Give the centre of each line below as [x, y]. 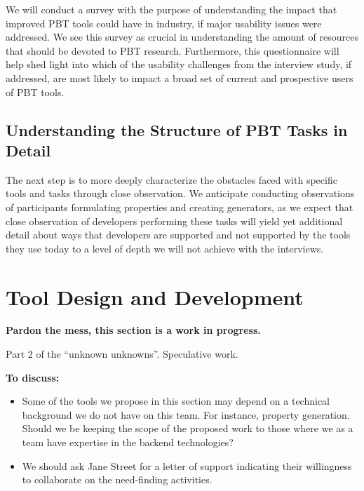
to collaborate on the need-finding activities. [117, 479]
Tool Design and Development [155, 296]
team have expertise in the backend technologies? [128, 442]
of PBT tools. [35, 92]
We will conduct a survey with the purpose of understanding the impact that [171, 9]
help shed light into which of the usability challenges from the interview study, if [179, 64]
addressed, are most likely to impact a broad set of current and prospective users [180, 78]
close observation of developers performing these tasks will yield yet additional [174, 221]
